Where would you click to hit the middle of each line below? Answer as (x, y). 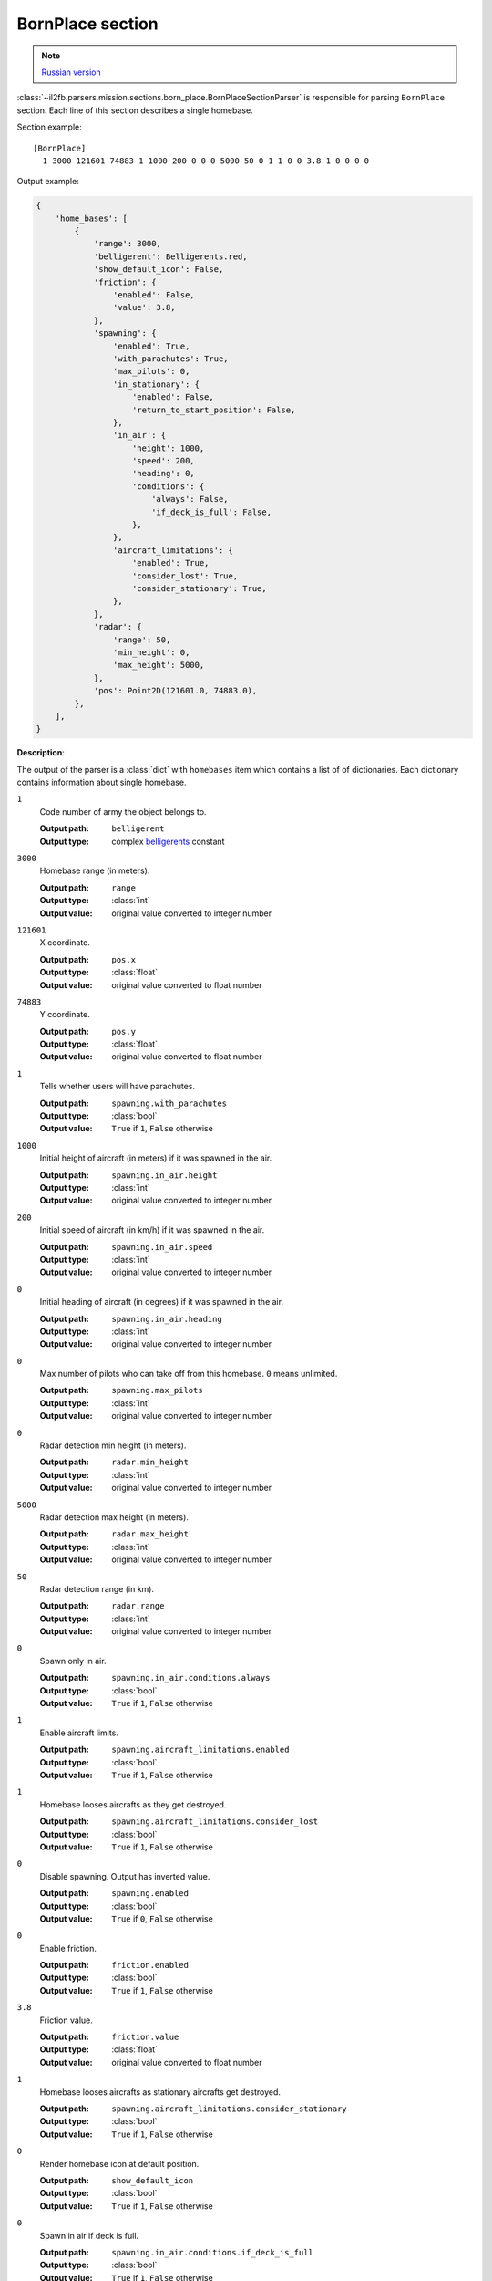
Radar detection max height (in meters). (114, 1517)
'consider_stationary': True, (200, 588)
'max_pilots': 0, (151, 371)
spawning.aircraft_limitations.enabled (200, 1750)
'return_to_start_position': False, (214, 410)
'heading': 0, (164, 474)
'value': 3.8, (144, 307)
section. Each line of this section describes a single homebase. (135, 110)
